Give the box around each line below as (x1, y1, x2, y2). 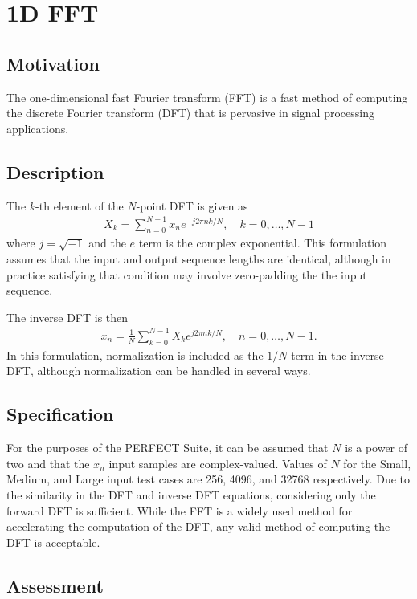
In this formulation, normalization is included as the (6, 346, 264, 363)
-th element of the (35, 197, 124, 214)
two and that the (6, 454, 90, 471)
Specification (6, 401, 114, 426)
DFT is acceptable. (6, 533, 100, 550)
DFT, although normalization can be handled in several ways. (6, 362, 311, 379)
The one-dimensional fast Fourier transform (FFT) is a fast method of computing (6, 88, 408, 105)
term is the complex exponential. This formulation (138, 234, 387, 251)
